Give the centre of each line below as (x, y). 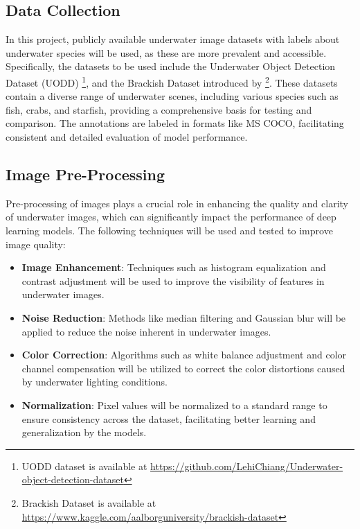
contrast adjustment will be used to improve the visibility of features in (173, 280)
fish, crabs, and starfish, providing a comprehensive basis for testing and (159, 109)
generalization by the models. (84, 432)
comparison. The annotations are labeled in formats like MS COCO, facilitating (175, 123)
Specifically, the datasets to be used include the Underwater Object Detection (171, 66)
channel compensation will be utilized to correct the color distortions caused (183, 368)
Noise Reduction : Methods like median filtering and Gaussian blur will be (184, 317)
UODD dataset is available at (84, 466)
